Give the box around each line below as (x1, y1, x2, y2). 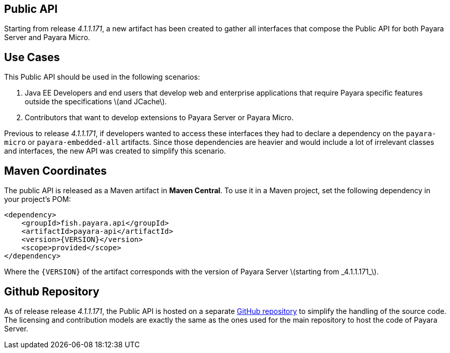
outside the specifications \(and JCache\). (25, 97, 167, 106)
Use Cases (4, 50, 60, 64)
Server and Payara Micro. (4, 33, 91, 42)
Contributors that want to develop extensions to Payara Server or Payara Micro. (25, 113, 294, 122)
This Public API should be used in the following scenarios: (4, 72, 200, 82)
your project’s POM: (4, 195, 71, 204)
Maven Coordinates (4, 164, 107, 177)
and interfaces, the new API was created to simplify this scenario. (4, 146, 226, 156)
